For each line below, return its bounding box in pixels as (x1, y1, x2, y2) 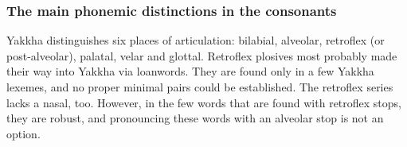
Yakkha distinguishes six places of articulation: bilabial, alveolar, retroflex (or (6, 32, 385, 48)
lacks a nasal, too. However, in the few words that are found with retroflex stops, (6, 94, 402, 110)
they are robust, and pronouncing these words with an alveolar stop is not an (6, 110, 384, 126)
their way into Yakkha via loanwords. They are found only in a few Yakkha (6, 63, 374, 79)
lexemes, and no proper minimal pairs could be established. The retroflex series (6, 79, 393, 95)
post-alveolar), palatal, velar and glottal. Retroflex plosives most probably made (6, 47, 397, 64)
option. (6, 125, 41, 141)
